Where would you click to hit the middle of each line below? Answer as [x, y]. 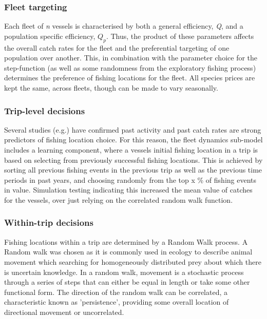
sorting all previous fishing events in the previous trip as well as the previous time [133, 170]
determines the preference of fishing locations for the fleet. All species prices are [130, 78]
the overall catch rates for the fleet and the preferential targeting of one [117, 47]
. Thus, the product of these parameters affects [180, 36]
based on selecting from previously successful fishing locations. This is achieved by [133, 159]
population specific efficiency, [50, 36]
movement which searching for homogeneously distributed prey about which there [133, 261]
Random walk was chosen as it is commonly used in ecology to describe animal [128, 252]
